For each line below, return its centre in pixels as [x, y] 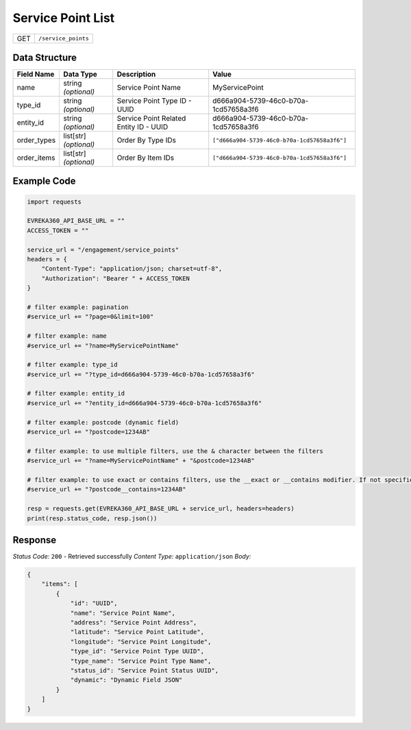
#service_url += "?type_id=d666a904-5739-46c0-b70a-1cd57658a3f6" [141, 374]
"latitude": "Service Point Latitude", [137, 632]
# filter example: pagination [78, 307]
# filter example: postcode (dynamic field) [103, 422]
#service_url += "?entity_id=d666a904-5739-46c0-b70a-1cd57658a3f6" [145, 403]
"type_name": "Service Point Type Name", [141, 661]
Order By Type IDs [146, 141]
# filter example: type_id [72, 365]
